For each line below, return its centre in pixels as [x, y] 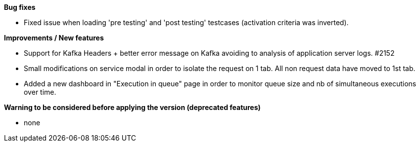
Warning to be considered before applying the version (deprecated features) [132, 107]
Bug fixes [20, 7]
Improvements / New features [54, 38]
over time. [40, 92]
